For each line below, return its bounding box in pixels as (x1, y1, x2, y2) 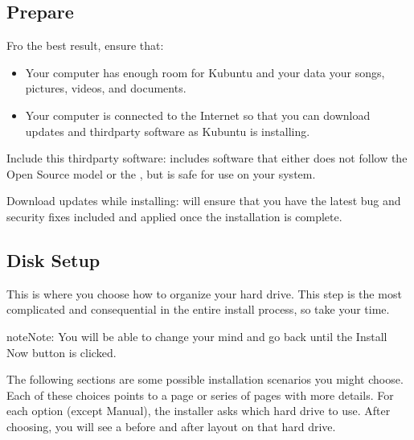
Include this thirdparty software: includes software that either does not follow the (6, 150, 408, 167)
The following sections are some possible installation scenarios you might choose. (6, 371, 404, 388)
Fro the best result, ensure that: (6, 37, 164, 54)
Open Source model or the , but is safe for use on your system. (6, 165, 316, 182)
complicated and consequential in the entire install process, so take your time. (6, 301, 390, 318)
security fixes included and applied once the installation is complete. (6, 208, 342, 224)
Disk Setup (6, 247, 100, 272)
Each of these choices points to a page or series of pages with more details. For (6, 386, 394, 403)
